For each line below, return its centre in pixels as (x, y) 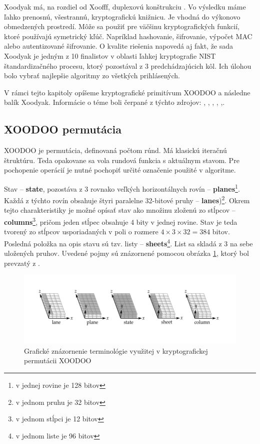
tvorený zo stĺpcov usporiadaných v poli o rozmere (81, 232)
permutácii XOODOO (58, 360)
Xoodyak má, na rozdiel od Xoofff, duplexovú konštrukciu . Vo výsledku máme (125, 7)
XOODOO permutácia (63, 129)
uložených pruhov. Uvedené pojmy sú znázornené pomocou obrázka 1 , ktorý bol (126, 253)
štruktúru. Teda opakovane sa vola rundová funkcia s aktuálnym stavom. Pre (122, 160)
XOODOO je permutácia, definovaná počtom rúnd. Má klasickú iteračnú (115, 150)
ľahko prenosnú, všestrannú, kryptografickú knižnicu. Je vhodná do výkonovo (122, 16)
